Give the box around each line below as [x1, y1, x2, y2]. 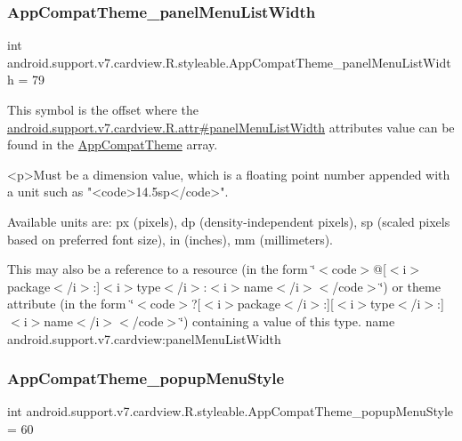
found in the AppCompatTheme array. [7, 135, 218, 154]
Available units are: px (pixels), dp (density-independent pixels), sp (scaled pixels [7, 212, 450, 230]
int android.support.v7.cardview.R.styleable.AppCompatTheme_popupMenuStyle [7, 402, 454, 421]
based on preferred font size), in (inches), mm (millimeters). [7, 229, 334, 248]
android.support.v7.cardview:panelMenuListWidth [7, 329, 281, 348]
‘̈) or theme [379, 277, 441, 295]
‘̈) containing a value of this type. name [180, 311, 395, 330]
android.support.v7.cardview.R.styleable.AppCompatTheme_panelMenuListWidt [7, 52, 451, 71]
